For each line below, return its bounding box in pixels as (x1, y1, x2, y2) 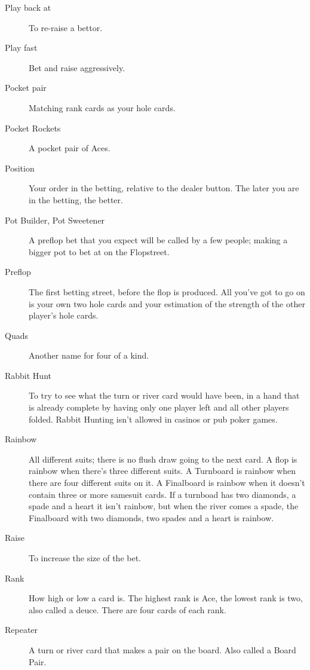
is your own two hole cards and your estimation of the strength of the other (29, 297, 305, 310)
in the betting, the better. (29, 193, 123, 206)
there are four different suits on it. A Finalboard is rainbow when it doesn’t (29, 476, 305, 489)
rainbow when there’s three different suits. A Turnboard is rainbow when (29, 464, 296, 477)
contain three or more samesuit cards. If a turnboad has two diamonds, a (29, 488, 296, 500)
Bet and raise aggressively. (29, 61, 125, 74)
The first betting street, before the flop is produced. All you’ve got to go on (29, 285, 305, 298)
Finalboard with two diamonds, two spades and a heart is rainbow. (29, 511, 274, 524)
